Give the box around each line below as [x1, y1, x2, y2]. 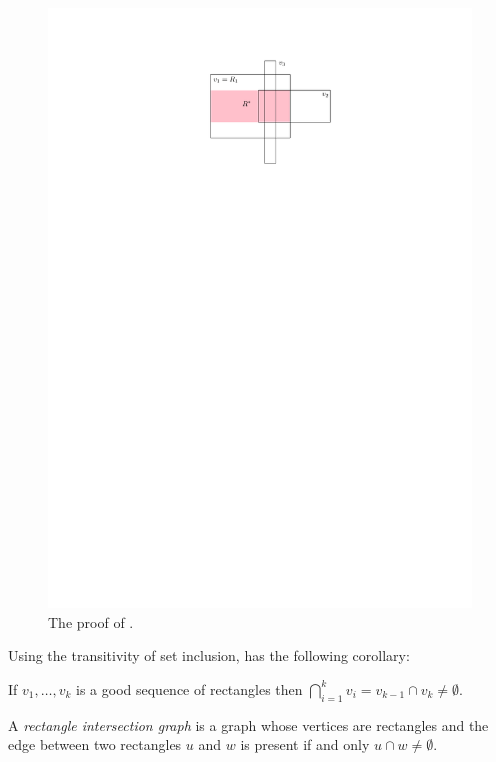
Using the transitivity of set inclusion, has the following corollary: [8, 645, 410, 666]
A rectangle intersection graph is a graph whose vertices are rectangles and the [8, 714, 489, 735]
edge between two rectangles [8, 734, 182, 755]
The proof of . [48, 611, 134, 632]
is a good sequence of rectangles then [76, 678, 303, 699]
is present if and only [240, 734, 370, 755]
